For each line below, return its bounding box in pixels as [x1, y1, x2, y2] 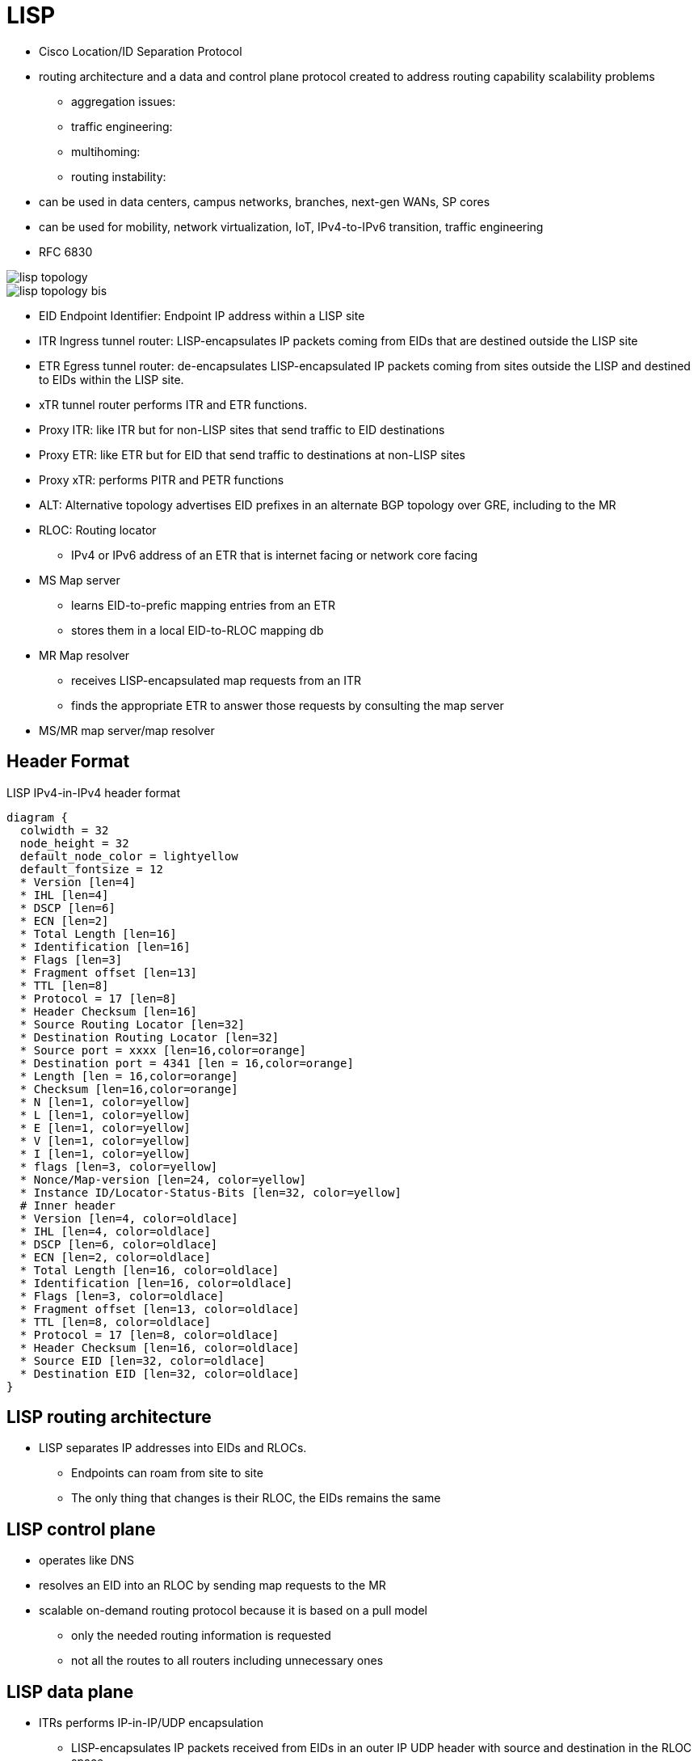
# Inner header [19, 1198, 116, 1212]
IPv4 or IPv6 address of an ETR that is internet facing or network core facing [71, 547, 478, 562]
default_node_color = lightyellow [19, 849, 238, 863]
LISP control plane [6, 1518, 156, 1539]
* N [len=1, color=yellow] [19, 1095, 191, 1109]
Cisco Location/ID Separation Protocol [39, 44, 242, 58]
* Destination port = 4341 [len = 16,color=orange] [19, 1056, 354, 1070]
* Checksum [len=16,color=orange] [19, 1082, 238, 1096]
